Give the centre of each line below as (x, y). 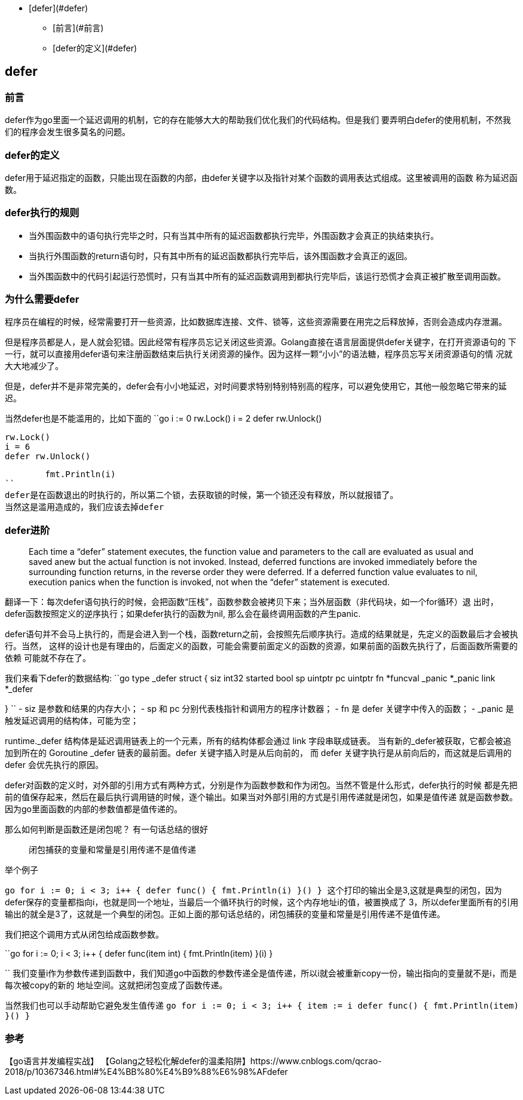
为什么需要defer (42, 299)
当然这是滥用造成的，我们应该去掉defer (85, 507)
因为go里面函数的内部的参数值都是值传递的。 (94, 809)
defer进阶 (27, 530)
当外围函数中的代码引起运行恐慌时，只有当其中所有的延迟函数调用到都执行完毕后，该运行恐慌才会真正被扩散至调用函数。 (267, 276)
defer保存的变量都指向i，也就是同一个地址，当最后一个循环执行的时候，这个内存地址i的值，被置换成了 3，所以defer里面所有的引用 (262, 902)
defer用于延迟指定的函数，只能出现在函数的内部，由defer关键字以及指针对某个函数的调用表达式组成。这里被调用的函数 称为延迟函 (261, 177)
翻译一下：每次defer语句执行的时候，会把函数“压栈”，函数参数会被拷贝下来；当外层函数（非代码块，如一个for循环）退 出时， (252, 602)
